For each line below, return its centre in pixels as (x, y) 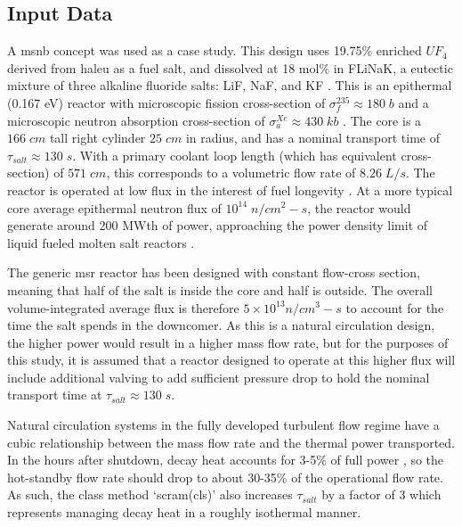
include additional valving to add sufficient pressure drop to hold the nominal (219, 377)
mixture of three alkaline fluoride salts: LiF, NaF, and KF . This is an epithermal (230, 85)
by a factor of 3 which (381, 494)
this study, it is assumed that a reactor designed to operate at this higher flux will (231, 360)
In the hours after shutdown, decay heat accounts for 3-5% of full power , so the (226, 460)
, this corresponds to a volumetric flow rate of (231, 173)
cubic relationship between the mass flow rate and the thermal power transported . (231, 442)
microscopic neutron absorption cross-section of (136, 120)
